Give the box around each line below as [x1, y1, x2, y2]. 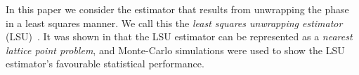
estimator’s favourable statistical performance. [6, 56, 204, 71]
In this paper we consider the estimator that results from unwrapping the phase [6, 2, 349, 16]
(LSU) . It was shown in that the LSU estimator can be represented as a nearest [6, 29, 353, 44]
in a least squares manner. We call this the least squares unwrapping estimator [6, 15, 343, 30]
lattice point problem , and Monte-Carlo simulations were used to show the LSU [6, 42, 345, 57]
